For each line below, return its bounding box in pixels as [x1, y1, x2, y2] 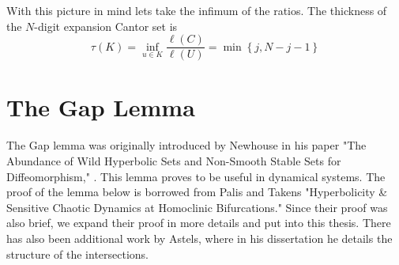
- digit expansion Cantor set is [34, 17, 178, 34]
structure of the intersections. [6, 245, 149, 262]
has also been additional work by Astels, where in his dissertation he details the [6, 229, 393, 246]
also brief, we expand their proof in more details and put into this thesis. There [6, 214, 391, 231]
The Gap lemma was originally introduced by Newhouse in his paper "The [6, 137, 367, 153]
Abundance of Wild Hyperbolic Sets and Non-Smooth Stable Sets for [6, 152, 341, 168]
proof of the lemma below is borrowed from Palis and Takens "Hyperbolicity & [6, 184, 388, 200]
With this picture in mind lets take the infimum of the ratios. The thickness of [6, 2, 387, 18]
